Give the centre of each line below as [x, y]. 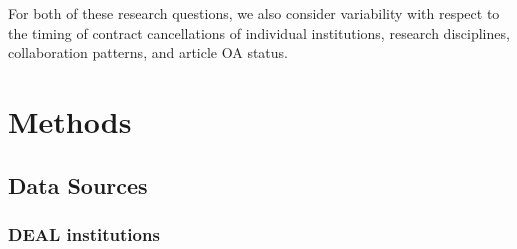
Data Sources [78, 184]
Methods [70, 120]
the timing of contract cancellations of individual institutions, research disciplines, [259, 32]
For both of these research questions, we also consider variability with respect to [254, 13]
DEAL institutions [84, 233]
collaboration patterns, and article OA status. [148, 52]
